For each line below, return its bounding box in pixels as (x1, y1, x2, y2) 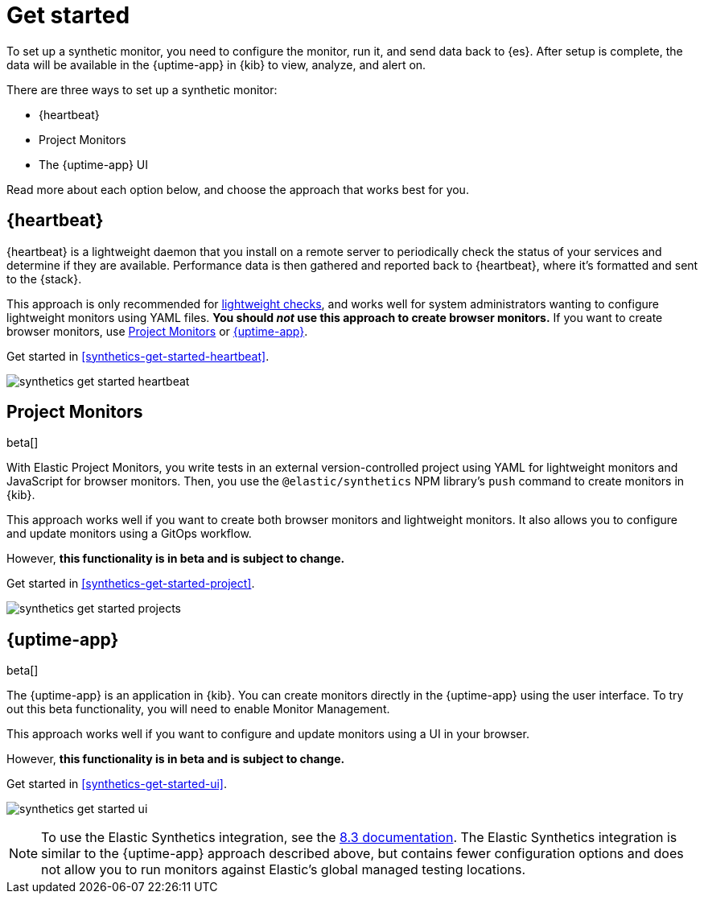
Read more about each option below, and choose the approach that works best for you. (6, 182, 469, 196)
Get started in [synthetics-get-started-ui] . (6, 777, 228, 791)
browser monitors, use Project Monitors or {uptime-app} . (6, 324, 308, 338)
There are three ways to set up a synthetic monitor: (6, 82, 278, 97)
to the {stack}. (6, 271, 82, 286)
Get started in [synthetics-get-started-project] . (6, 576, 255, 591)
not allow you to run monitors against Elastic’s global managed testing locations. (41, 861, 526, 878)
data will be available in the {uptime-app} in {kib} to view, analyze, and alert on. (6, 57, 426, 72)
